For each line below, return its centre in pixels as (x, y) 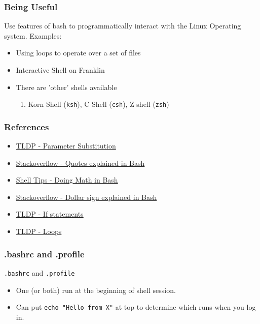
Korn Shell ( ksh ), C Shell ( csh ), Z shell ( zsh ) (99, 104)
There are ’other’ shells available (66, 87)
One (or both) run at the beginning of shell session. (96, 290)
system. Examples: (33, 35)
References (27, 126)
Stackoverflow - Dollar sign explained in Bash (86, 197)
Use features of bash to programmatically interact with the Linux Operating (123, 26)
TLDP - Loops (39, 231)
